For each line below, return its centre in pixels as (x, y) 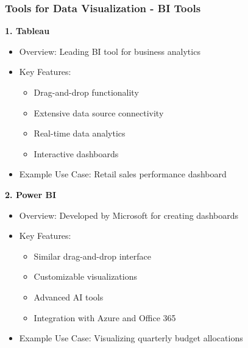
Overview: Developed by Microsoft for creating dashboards (129, 215)
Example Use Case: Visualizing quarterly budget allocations (131, 338)
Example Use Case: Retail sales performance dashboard (123, 174)
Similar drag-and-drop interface (92, 256)
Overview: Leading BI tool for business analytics (110, 51)
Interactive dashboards (76, 153)
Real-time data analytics (80, 133)
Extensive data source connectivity (99, 112)
